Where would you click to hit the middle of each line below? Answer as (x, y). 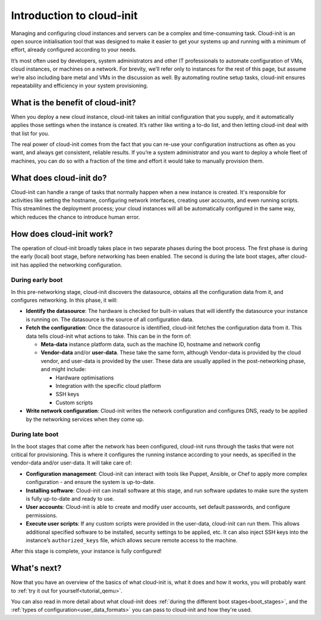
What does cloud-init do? (59, 178)
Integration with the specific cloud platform (108, 385)
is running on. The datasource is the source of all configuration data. (110, 319)
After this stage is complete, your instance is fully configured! (86, 551)
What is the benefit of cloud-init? (73, 102)
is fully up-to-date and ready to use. (70, 499)
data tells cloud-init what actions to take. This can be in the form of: (108, 336)
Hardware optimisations (85, 378)
